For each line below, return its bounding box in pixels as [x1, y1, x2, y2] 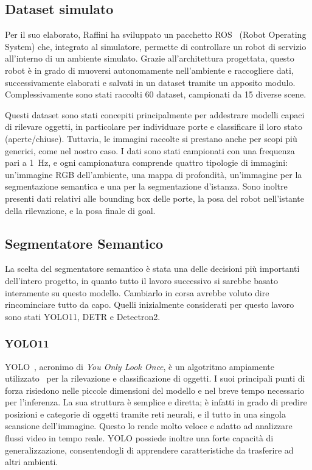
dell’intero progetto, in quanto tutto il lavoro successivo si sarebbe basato [5, 274, 279, 287]
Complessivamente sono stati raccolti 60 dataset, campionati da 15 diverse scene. [5, 88, 307, 101]
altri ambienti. [5, 455, 58, 468]
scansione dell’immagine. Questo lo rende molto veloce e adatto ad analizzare [5, 419, 293, 432]
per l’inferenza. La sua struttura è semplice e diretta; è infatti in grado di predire [5, 396, 307, 408]
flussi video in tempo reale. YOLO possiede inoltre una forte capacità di [5, 432, 274, 444]
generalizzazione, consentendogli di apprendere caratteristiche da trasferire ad [5, 443, 294, 456]
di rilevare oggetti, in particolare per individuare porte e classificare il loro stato [5, 120, 303, 133]
